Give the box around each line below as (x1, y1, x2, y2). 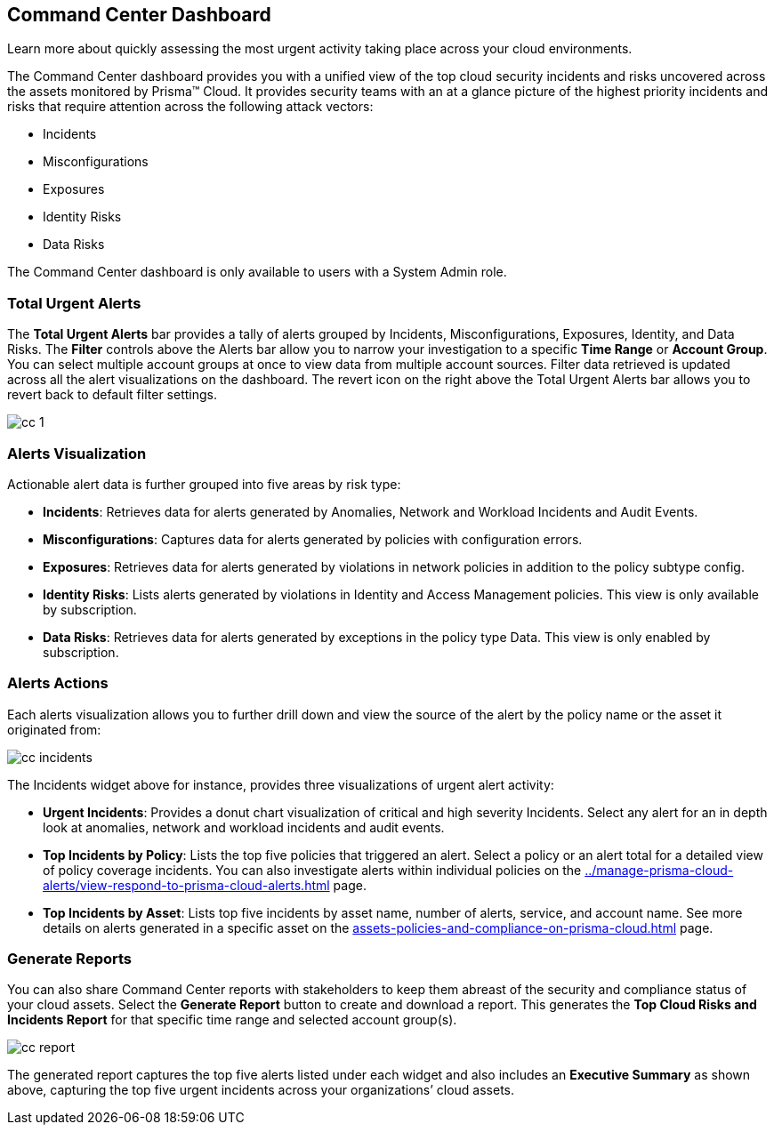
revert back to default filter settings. (7, 387, 217, 403)
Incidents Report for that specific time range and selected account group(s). (7, 1012, 457, 1028)
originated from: (7, 721, 101, 737)
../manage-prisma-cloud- (585, 862, 734, 878)
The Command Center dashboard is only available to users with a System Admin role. (7, 264, 507, 280)
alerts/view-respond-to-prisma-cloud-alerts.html (43, 877, 330, 893)
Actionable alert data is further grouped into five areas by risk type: (7, 476, 401, 492)
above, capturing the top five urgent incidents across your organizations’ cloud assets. (7, 1082, 515, 1098)
